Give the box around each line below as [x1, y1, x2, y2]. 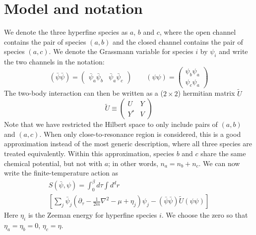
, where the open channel [159, 27, 236, 37]
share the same [200, 148, 246, 159]
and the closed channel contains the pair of [112, 36, 243, 47]
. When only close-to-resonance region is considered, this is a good [39, 128, 241, 139]
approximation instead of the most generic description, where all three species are [4, 138, 252, 149]
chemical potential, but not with [4, 158, 102, 168]
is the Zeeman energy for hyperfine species [28, 210, 157, 220]
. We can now [198, 158, 240, 168]
